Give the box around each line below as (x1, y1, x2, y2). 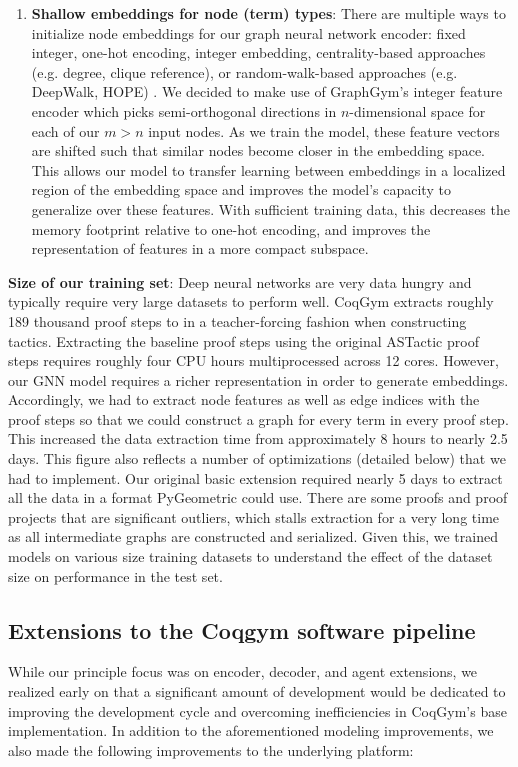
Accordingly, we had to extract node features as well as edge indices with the (8, 389, 480, 410)
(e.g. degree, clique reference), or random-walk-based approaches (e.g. (31, 61, 458, 82)
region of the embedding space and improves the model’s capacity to (31, 179, 451, 200)
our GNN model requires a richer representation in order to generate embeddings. (8, 369, 509, 390)
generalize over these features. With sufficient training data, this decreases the (31, 198, 510, 219)
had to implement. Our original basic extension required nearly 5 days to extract (8, 467, 503, 488)
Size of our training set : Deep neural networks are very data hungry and (8, 271, 472, 292)
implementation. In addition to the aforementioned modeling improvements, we (8, 720, 494, 741)
